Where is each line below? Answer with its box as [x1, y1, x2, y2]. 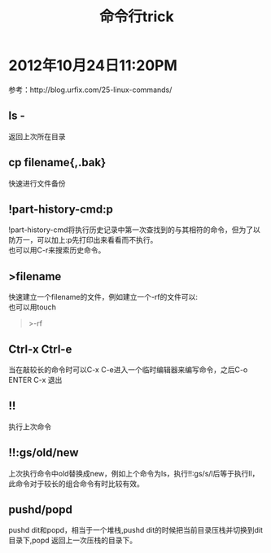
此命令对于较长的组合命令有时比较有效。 [8, 478, 144, 489]
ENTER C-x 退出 [8, 375, 63, 384]
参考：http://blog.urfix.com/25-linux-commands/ [8, 85, 173, 94]
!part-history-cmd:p [8, 202, 114, 216]
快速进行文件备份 [8, 178, 66, 188]
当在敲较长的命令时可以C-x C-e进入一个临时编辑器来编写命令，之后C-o [8, 365, 248, 375]
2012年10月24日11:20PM [8, 56, 177, 75]
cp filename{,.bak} [8, 156, 107, 169]
